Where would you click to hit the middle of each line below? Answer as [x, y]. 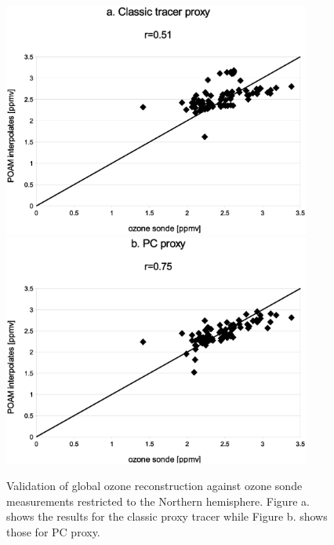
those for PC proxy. [53, 531]
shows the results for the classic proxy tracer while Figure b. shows [167, 516]
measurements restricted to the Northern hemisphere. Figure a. [158, 501]
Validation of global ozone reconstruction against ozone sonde [154, 486]
